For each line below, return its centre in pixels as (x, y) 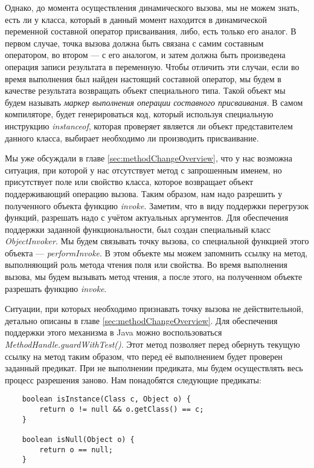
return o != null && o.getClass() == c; (122, 410)
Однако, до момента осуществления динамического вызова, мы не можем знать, (152, 7)
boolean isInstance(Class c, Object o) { (106, 399)
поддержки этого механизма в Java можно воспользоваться (114, 332)
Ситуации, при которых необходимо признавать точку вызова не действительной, (154, 309)
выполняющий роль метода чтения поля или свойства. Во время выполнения (146, 265)
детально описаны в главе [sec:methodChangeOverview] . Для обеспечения (141, 320)
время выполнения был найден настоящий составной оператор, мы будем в (143, 78)
